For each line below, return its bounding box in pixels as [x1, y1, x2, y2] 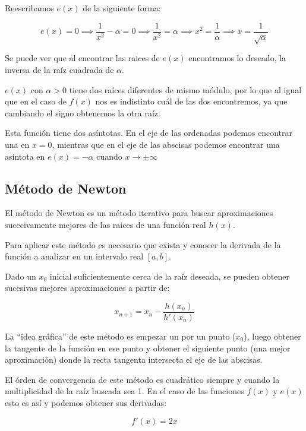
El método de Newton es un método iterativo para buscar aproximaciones [5, 207, 273, 219]
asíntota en [5, 150, 45, 162]
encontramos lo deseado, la [188, 52, 286, 64]
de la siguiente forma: [83, 2, 161, 14]
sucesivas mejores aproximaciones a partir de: [5, 281, 170, 294]
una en [5, 138, 30, 150]
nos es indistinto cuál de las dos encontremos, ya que [95, 95, 288, 107]
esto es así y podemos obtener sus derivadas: [5, 396, 167, 408]
